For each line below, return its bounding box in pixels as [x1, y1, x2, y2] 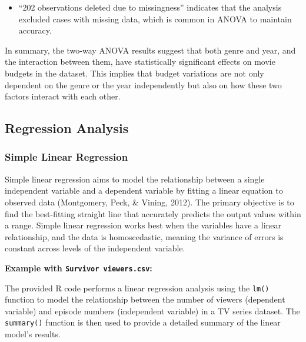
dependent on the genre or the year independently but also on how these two [5, 78, 282, 91]
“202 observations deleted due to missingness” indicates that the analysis [18, 1, 282, 13]
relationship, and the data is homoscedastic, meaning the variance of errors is [5, 230, 284, 243]
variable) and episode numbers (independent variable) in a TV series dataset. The [5, 304, 300, 317]
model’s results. [5, 328, 61, 340]
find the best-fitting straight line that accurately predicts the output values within [5, 207, 301, 220]
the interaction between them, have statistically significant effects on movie [5, 55, 275, 68]
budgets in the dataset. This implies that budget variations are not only [5, 67, 264, 79]
